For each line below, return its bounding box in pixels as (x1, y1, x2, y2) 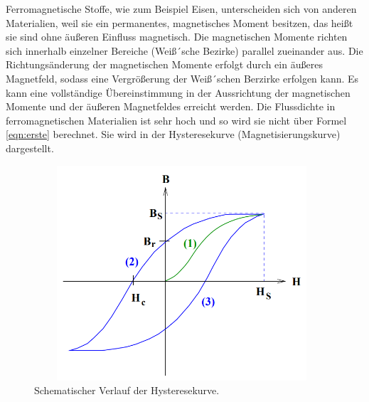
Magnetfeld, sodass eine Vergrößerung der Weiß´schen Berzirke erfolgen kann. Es (6, 70, 359, 85)
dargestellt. (6, 140, 54, 155)
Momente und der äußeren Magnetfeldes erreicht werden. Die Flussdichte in (6, 99, 336, 114)
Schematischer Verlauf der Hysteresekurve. (34, 383, 220, 398)
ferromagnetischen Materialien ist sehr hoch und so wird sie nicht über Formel (6, 112, 347, 127)
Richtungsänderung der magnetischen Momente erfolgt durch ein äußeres (6, 57, 323, 72)
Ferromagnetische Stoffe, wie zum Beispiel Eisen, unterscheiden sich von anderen (6, 1, 357, 16)
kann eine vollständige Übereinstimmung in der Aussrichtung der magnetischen (6, 85, 351, 100)
